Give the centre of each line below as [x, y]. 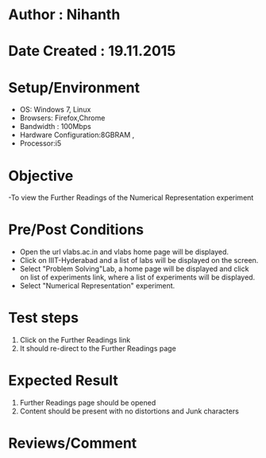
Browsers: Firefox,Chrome [62, 118]
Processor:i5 [40, 143]
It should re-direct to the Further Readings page [98, 349]
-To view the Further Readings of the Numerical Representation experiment [131, 198]
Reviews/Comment [73, 443]
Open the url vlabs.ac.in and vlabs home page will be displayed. [124, 252]
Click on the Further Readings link [75, 340]
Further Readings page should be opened [88, 403]
